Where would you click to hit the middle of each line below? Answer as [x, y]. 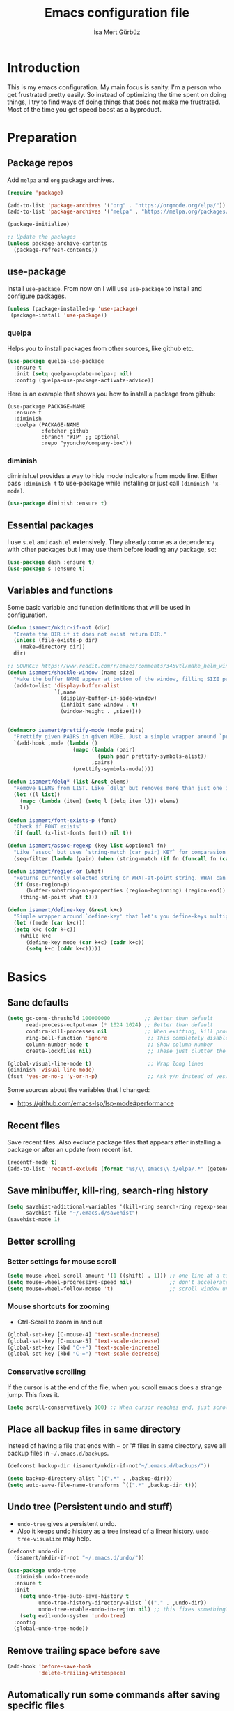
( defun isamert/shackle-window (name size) [71, 672]
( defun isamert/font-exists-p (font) [62, 820]
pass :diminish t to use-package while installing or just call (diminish [108, 484]
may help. [77, 1538]
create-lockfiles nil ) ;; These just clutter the [126, 1051]
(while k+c [36, 936]
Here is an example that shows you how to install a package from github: [111, 394]
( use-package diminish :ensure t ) [57, 504]
